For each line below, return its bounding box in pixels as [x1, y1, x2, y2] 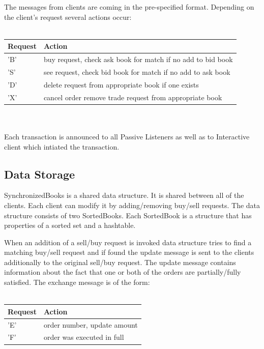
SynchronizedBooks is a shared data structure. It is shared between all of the [4, 190, 244, 200]
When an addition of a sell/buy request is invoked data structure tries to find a [4, 237, 252, 247]
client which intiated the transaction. [4, 141, 120, 152]
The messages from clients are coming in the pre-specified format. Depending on [4, 2, 254, 12]
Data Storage [4, 166, 75, 182]
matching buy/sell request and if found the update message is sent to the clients [4, 247, 254, 257]
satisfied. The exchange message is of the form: [4, 277, 150, 287]
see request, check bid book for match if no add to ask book [43, 66, 230, 77]
